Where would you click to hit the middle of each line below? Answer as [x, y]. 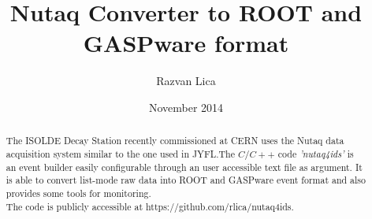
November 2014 [186, 107]
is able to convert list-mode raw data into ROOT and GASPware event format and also [186, 180]
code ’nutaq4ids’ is [316, 153]
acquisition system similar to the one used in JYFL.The [120, 153]
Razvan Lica [186, 81]
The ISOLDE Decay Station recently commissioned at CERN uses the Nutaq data [175, 141]
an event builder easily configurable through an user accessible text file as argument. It [184, 167]
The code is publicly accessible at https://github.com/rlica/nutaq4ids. [150, 206]
